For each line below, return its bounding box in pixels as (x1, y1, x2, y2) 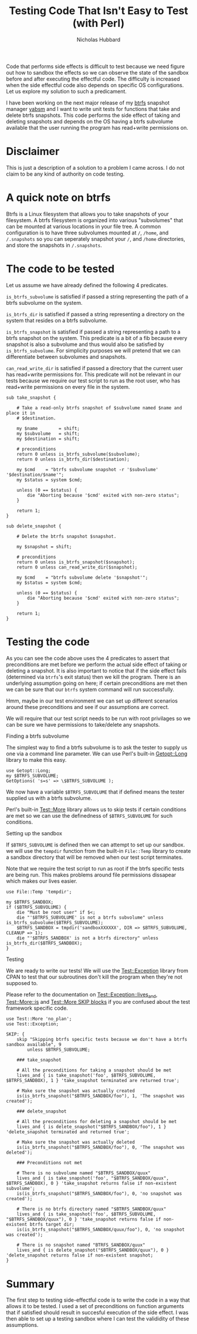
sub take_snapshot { (6, 395, 57, 401)
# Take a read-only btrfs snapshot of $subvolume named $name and (16, 405, 182, 411)
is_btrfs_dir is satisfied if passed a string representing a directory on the (6, 310, 185, 318)
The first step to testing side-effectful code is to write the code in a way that (6, 1296, 190, 1303)
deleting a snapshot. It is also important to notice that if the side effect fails (6, 667, 187, 674)
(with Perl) (72, 16, 125, 30)
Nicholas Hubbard (76, 36, 121, 43)
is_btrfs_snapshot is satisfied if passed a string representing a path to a (6, 328, 181, 335)
